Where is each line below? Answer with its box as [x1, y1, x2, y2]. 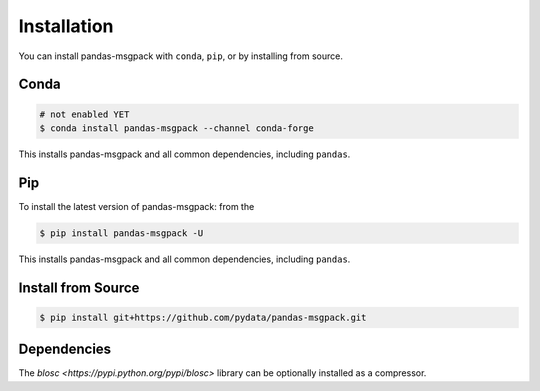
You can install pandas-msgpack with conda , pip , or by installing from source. [18, 50, 344, 62]
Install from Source [18, 279, 140, 296]
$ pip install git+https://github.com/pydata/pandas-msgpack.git [39, 311, 367, 323]
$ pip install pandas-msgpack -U [39, 227, 204, 239]
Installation [18, 15, 114, 37]
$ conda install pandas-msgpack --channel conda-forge [39, 122, 314, 134]
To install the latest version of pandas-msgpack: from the [18, 200, 255, 212]
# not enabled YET [39, 108, 130, 120]
